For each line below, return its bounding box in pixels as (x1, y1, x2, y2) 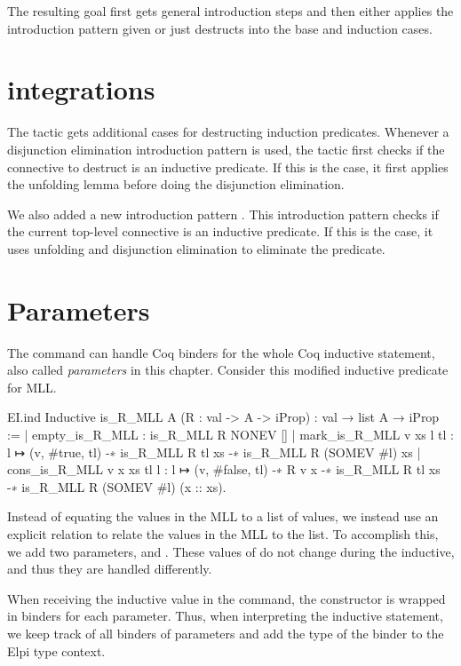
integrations (7, 71, 155, 107)
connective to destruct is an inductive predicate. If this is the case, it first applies (7, 157, 449, 176)
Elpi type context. (7, 641, 106, 660)
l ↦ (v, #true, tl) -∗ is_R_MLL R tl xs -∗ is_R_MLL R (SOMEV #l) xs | (7, 442, 421, 461)
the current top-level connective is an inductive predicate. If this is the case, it (7, 222, 433, 241)
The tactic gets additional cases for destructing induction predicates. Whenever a (7, 123, 449, 141)
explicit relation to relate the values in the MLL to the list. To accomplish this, (7, 524, 439, 543)
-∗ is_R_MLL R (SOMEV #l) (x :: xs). (7, 477, 227, 496)
